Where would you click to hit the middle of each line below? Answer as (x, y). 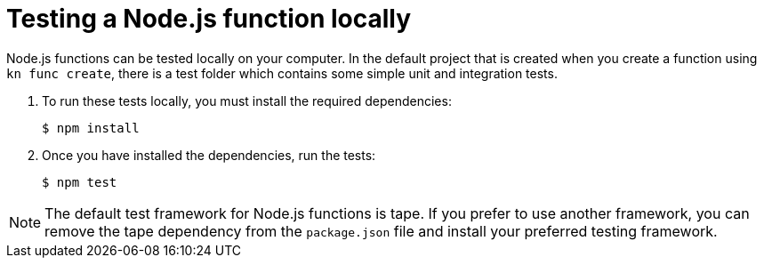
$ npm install (91, 128)
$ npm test (80, 182)
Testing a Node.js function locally (209, 19)
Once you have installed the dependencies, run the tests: (209, 155)
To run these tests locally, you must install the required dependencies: (247, 100)
